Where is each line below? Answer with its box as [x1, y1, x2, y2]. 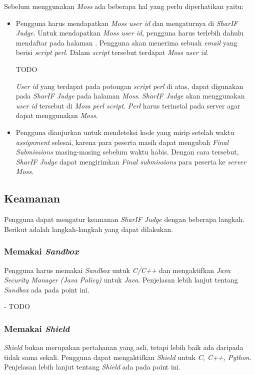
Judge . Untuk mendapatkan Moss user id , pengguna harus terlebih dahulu [15, 27, 244, 38]
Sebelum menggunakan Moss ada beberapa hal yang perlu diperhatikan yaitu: [4, 1, 243, 11]
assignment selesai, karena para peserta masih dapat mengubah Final [15, 136, 228, 147]
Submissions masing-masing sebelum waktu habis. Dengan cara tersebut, [15, 146, 239, 157]
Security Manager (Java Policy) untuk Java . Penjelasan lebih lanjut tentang [4, 274, 238, 285]
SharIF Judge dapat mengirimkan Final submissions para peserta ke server [15, 156, 246, 166]
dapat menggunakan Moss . [15, 110, 98, 120]
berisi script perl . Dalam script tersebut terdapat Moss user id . [15, 47, 209, 57]
